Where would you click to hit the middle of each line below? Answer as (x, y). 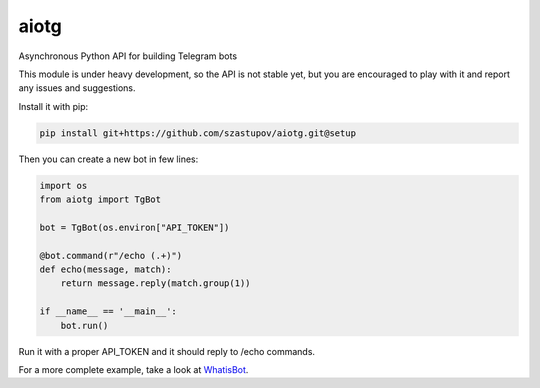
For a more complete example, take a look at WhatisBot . (133, 369)
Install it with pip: (53, 106)
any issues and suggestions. (77, 88)
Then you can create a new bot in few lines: (108, 159)
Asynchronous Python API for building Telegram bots (128, 56)
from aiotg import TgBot (100, 199)
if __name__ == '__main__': (108, 311)
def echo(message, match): (105, 269)
